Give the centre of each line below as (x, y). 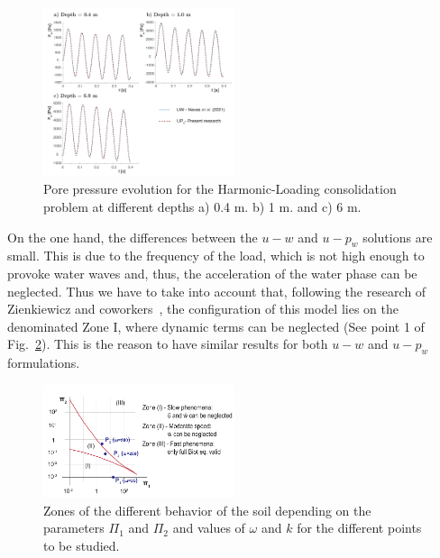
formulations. (44, 363)
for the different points (359, 528)
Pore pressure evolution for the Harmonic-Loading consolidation (220, 189)
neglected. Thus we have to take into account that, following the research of (217, 291)
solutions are (398, 237)
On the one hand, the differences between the (133, 237)
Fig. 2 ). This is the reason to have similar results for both (168, 344)
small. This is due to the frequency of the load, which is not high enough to (216, 256)
